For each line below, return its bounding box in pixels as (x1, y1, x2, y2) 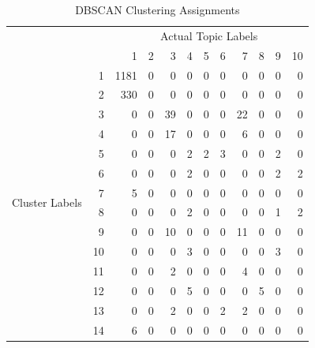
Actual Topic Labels (160, 27, 258, 43)
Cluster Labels (12, 194, 82, 211)
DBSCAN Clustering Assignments (75, 2, 240, 17)
